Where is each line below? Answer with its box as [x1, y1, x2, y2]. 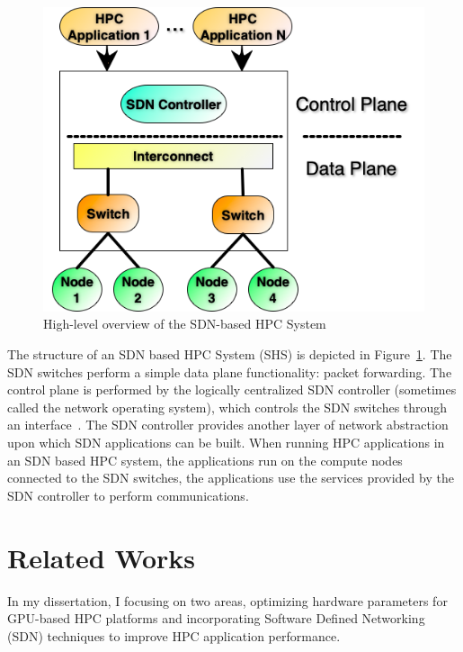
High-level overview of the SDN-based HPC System [43, 314, 326, 333]
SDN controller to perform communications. [7, 485, 249, 504]
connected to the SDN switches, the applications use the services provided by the [7, 468, 454, 487]
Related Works [7, 539, 196, 575]
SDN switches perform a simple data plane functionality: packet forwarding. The [7, 362, 452, 381]
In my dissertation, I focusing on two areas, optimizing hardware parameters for [7, 591, 448, 610]
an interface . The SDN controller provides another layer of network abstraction [7, 415, 449, 434]
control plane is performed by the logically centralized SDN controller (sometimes [7, 380, 457, 399]
